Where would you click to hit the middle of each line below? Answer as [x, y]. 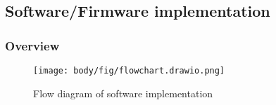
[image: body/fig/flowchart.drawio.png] [129, 71]
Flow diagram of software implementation [123, 93]
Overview [32, 45]
